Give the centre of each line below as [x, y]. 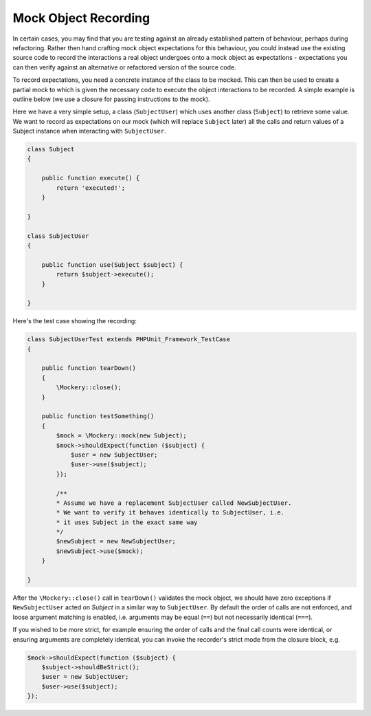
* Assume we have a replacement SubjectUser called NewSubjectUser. [174, 503]
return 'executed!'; [91, 188]
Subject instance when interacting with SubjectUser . [89, 131]
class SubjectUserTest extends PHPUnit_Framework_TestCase [128, 339]
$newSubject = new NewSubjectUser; [116, 541]
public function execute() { [91, 178]
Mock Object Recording [81, 18]
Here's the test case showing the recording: [75, 321]
